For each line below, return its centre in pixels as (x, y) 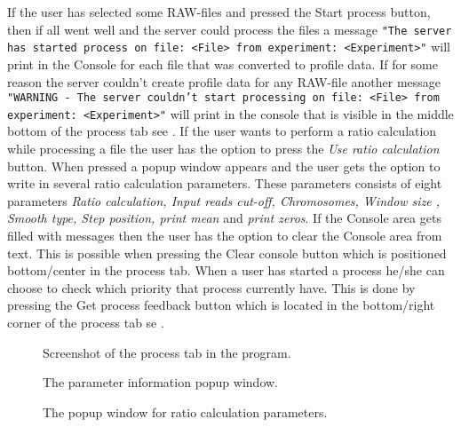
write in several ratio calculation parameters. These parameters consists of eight (225, 183)
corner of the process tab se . (86, 322)
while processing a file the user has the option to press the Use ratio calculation (223, 148)
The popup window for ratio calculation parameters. (185, 411)
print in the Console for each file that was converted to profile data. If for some (223, 63)
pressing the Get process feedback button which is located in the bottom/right (221, 305)
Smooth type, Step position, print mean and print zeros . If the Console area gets (224, 218)
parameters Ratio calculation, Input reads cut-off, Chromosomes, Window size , (224, 200)
